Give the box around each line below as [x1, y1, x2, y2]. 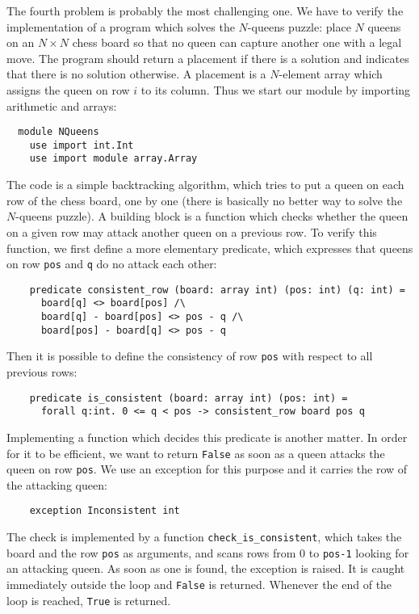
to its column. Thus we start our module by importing [140, 81, 411, 98]
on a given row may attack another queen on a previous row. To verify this [6, 223, 377, 240]
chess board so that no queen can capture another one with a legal [72, 34, 402, 51]
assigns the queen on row [6, 81, 130, 98]
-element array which [279, 65, 383, 82]
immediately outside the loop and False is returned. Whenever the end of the [6, 576, 392, 592]
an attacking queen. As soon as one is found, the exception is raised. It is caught [6, 560, 405, 577]
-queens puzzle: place [247, 18, 351, 35]
